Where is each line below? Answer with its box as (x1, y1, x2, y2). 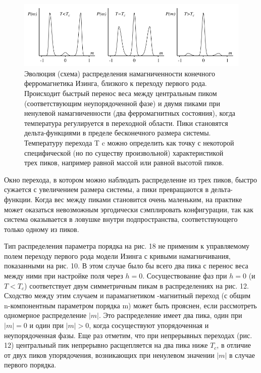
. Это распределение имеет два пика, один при (98, 310, 242, 320)
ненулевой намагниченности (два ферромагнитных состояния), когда (24, 108, 235, 118)
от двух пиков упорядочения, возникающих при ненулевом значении (4, 349, 215, 360)
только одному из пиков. (4, 223, 79, 234)
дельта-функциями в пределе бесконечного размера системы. (24, 127, 211, 138)
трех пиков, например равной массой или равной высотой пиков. (24, 157, 224, 168)
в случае (229, 349, 255, 360)
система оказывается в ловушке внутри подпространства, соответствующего (4, 214, 238, 224)
